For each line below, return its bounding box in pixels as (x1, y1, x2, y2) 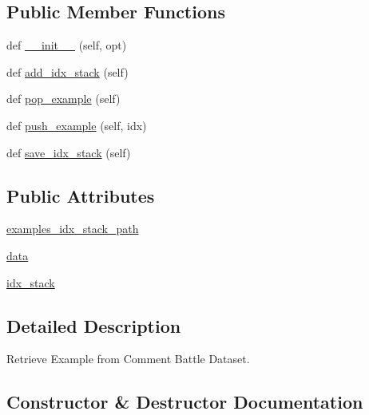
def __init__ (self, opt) (6, 37, 127, 53)
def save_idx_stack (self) (6, 144, 131, 160)
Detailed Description (6, 313, 181, 338)
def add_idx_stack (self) (6, 63, 129, 80)
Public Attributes (6, 183, 155, 207)
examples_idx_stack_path (6, 220, 139, 237)
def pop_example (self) (6, 90, 121, 107)
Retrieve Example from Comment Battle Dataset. (6, 350, 250, 367)
